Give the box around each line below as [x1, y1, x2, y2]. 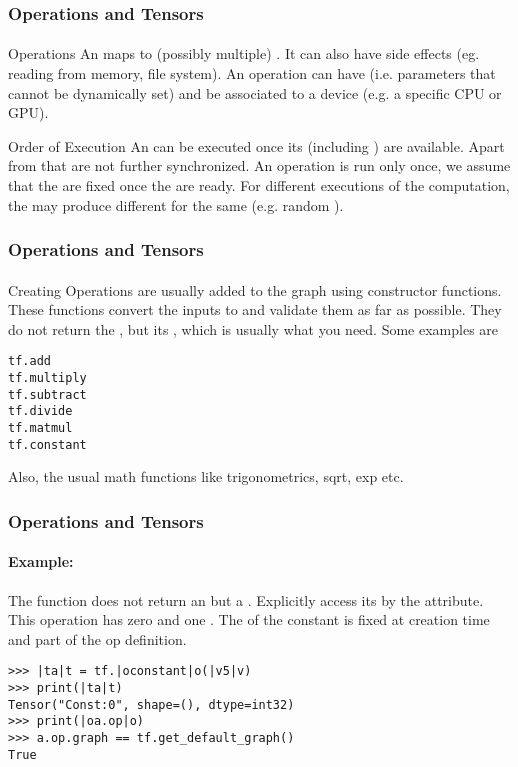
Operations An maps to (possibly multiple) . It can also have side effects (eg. [8, 43, 480, 64]
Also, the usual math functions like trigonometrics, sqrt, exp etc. [8, 466, 404, 487]
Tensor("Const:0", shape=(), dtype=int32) [8, 697, 295, 712]
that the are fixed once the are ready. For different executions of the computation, [8, 175, 510, 195]
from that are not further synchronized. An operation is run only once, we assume [8, 155, 511, 176]
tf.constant [8, 437, 87, 452]
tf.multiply [8, 371, 87, 386]
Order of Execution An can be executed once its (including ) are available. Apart [8, 135, 505, 156]
